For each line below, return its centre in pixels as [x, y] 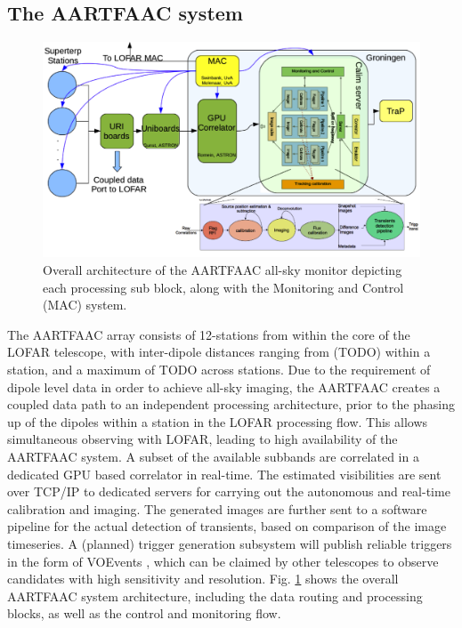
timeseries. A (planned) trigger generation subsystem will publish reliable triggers [230, 543]
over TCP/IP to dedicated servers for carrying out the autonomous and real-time [229, 491]
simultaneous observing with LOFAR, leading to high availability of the [203, 439]
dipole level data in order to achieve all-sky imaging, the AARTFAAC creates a [224, 386]
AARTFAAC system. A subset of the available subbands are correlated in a [213, 456]
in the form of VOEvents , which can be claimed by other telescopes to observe [223, 561]
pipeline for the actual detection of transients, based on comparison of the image [227, 526]
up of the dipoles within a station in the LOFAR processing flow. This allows [218, 421]
